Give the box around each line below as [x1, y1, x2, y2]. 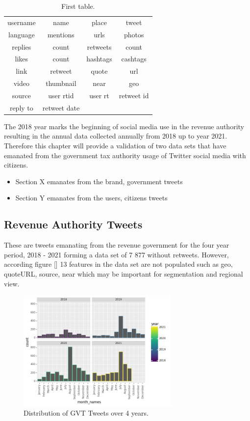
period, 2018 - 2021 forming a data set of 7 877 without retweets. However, [4, 249, 229, 259]
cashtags [121, 54, 147, 64]
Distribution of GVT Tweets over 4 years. [24, 408, 149, 418]
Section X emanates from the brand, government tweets [15, 176, 183, 186]
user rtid [48, 90, 74, 100]
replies [12, 41, 31, 52]
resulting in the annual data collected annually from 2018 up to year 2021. [4, 131, 227, 141]
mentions [47, 29, 75, 39]
